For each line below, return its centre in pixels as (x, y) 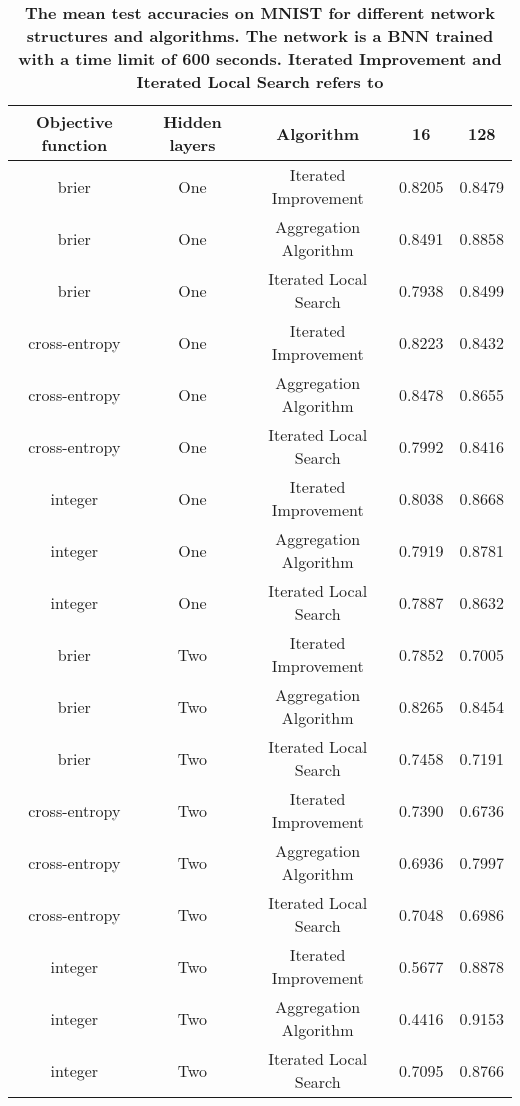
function (74, 144)
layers (192, 144)
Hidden (192, 121)
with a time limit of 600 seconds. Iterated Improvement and (260, 58)
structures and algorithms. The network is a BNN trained (260, 35)
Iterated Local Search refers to (260, 81)
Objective (74, 121)
